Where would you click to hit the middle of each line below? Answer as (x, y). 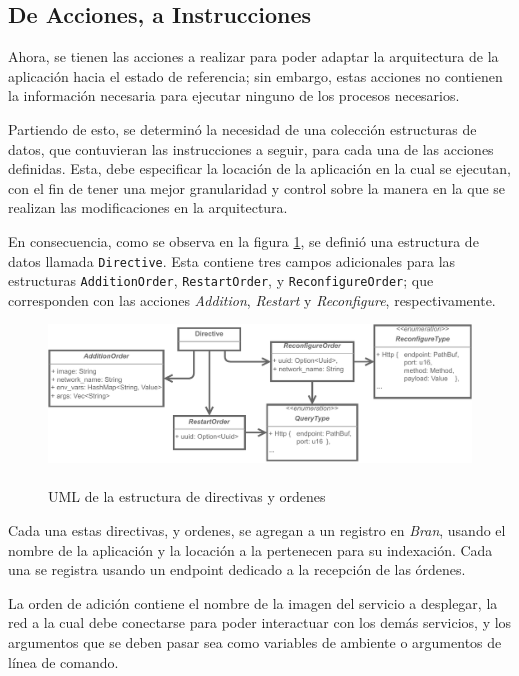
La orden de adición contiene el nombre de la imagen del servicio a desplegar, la (253, 602)
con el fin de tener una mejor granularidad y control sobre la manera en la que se (257, 187)
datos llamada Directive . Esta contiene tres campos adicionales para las (232, 260)
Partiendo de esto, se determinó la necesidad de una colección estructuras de (242, 128)
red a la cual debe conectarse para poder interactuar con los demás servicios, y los (260, 622)
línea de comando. (63, 661)
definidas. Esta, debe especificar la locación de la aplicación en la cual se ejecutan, (259, 168)
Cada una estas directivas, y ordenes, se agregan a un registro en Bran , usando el (257, 529)
